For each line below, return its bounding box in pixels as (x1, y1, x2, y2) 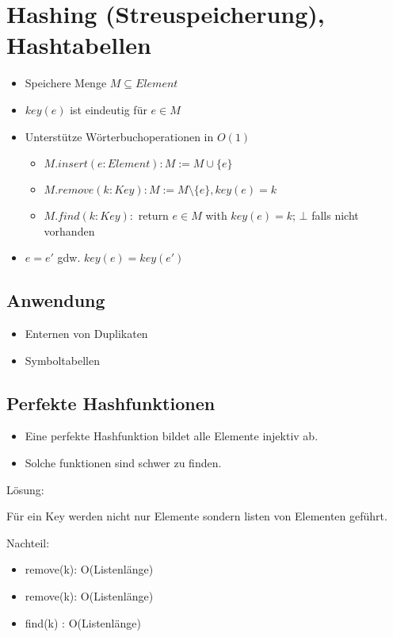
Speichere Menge (25, 75, 107, 91)
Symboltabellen (25, 351, 100, 368)
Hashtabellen (6, 29, 151, 61)
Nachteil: (6, 534, 50, 551)
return (138, 207, 169, 224)
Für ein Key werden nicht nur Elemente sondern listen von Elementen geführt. (6, 508, 387, 524)
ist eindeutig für (70, 101, 147, 117)
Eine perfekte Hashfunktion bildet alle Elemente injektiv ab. (25, 428, 319, 444)
